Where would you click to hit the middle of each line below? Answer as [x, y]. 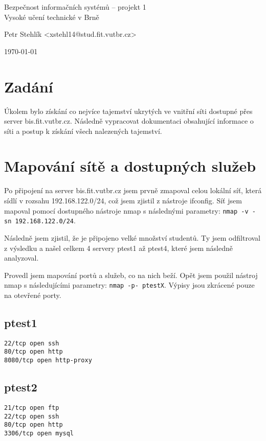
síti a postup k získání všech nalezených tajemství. [83, 131]
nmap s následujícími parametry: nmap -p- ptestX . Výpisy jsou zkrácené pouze [129, 285]
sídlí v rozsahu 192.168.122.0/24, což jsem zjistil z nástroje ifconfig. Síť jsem [123, 200]
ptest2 [21, 387]
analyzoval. [21, 258]
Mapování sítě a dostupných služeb [130, 166]
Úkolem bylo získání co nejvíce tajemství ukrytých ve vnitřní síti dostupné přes [128, 111]
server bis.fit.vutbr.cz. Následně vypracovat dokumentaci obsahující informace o [129, 121]
